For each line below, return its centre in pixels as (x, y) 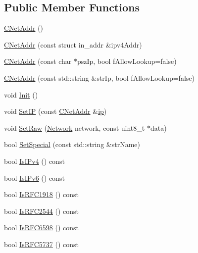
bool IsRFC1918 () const (42, 194)
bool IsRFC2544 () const (42, 211)
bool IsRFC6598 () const (42, 228)
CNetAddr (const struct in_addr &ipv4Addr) (73, 44)
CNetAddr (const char (38, 61)
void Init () (21, 94)
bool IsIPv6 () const (34, 177)
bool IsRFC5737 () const (42, 244)
